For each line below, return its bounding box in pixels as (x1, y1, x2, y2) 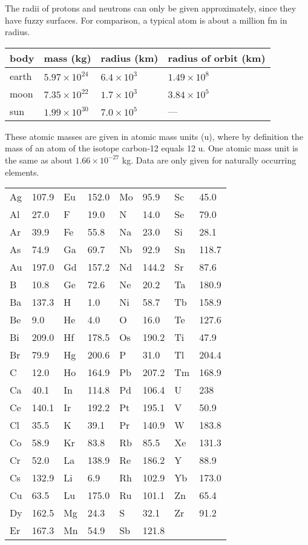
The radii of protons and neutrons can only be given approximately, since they (5, 2, 297, 14)
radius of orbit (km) (168, 50, 266, 65)
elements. (5, 165, 39, 178)
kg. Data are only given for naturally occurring (122, 153, 297, 166)
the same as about (5, 153, 73, 166)
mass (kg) (44, 50, 91, 65)
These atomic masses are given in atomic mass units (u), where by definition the (5, 130, 303, 142)
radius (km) (100, 50, 159, 65)
